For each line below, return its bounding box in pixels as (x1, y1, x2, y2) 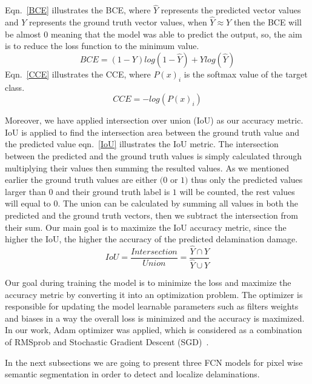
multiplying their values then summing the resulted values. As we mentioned (5, 161, 290, 174)
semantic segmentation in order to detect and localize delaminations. (5, 368, 260, 380)
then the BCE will (233, 16, 302, 28)
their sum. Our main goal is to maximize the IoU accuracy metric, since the (5, 220, 287, 233)
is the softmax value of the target (184, 67, 308, 80)
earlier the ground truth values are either (5, 173, 158, 186)
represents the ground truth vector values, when (29, 16, 207, 28)
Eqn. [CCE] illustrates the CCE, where (5, 67, 151, 80)
